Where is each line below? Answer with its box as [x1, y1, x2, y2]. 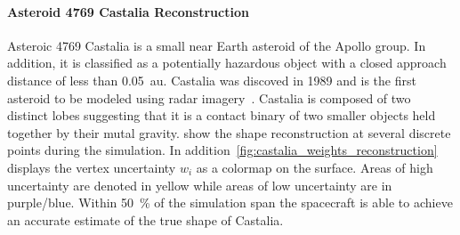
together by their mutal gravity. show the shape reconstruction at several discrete [7, 123, 451, 142]
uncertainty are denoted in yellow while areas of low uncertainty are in [7, 175, 392, 194]
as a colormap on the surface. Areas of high [196, 158, 433, 176]
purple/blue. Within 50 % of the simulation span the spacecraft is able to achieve [7, 193, 453, 212]
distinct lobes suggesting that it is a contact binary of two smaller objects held [7, 106, 436, 125]
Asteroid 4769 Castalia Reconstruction [7, 2, 249, 20]
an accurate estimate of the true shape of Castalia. [7, 210, 284, 229]
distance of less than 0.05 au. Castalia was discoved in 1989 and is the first [7, 70, 416, 89]
